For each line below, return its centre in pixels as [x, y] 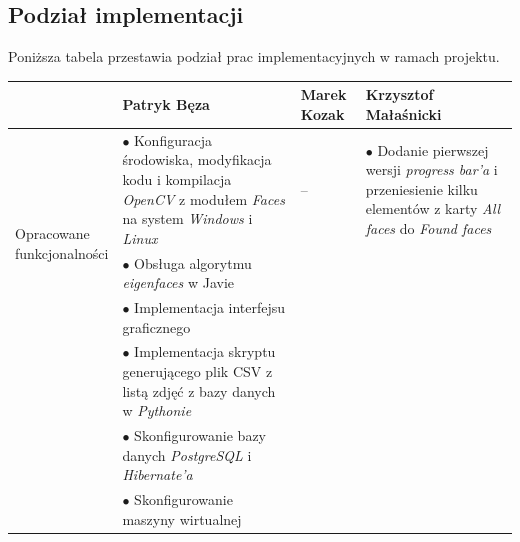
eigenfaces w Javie [178, 282]
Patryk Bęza [166, 104]
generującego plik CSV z [197, 371]
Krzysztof [399, 94]
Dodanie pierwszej [433, 149]
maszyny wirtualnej [182, 518]
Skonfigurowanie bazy [200, 435]
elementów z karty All [433, 208]
